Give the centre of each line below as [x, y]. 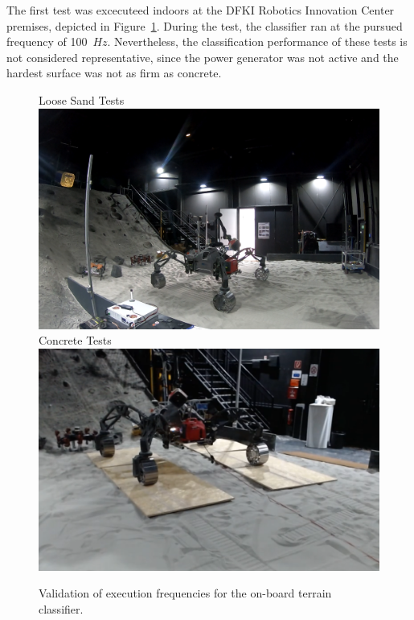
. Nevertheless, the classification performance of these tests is [257, 41]
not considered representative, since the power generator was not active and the [203, 57]
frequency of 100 [47, 41]
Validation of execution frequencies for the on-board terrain [185, 593]
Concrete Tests [75, 340]
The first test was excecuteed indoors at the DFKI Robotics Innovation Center [201, 10]
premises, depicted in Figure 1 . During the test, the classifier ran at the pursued [205, 25]
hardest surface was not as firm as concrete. [114, 73]
